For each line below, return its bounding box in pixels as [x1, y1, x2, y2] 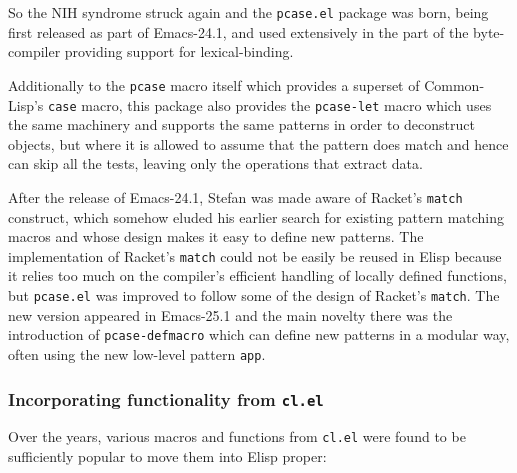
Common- [424, 74, 485, 95]
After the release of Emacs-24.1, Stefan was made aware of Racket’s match [8, 186, 463, 207]
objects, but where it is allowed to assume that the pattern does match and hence [8, 133, 509, 154]
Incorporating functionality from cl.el [8, 386, 324, 411]
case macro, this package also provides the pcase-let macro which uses [48, 94, 492, 115]
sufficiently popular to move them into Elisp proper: [8, 446, 327, 467]
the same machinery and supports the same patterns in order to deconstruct [8, 114, 475, 135]
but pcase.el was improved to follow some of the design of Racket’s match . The [8, 285, 500, 306]
